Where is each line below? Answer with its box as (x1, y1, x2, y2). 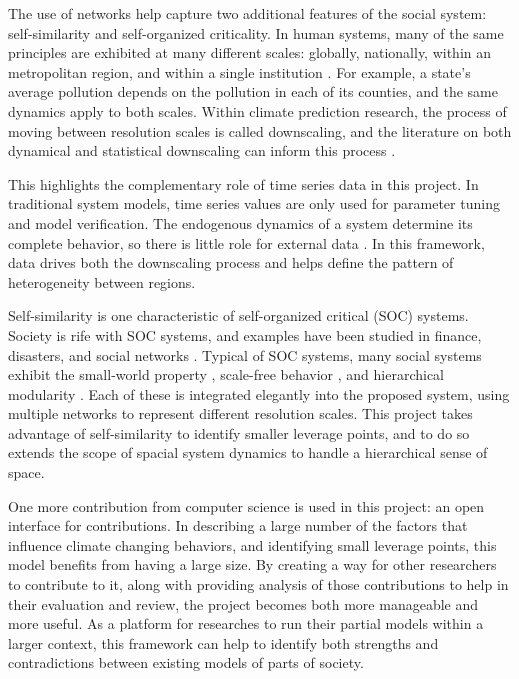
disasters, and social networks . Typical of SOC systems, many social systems (8, 344, 482, 365)
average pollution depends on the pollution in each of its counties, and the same (8, 81, 498, 102)
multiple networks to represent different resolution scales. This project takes (8, 403, 473, 424)
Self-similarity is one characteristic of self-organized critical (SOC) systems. (8, 305, 469, 326)
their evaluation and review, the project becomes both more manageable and (8, 593, 479, 614)
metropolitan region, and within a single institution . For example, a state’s (8, 61, 471, 82)
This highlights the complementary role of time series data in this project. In (8, 173, 479, 194)
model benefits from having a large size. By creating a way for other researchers (8, 554, 497, 575)
